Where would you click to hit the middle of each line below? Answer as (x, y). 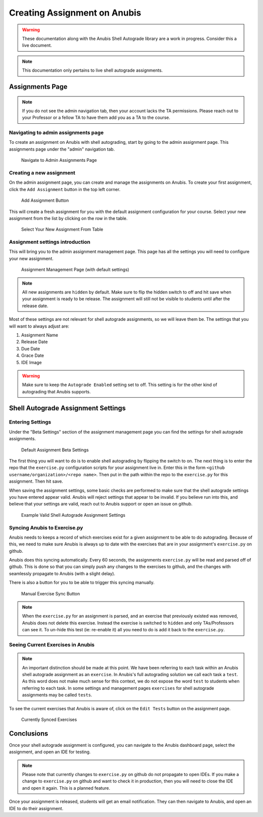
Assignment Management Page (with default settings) (75, 270)
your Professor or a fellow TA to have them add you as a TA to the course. (96, 117)
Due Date (31, 349)
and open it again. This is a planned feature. (66, 788)
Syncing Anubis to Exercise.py (46, 527)
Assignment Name (40, 335)
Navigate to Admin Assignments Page (59, 160)
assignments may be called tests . (57, 695)
